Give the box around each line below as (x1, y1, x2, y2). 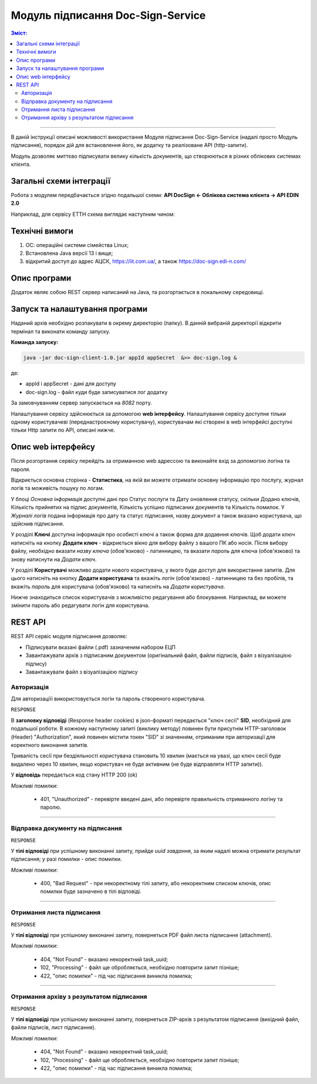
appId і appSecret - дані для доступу (25, 380, 117, 388)
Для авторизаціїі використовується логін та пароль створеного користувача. (11, 695, 205, 702)
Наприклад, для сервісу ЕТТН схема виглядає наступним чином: (11, 211, 176, 218)
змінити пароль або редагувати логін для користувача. (11, 602, 150, 609)
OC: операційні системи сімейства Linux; (25, 241, 129, 248)
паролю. (40, 803, 62, 811)
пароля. (11, 465, 31, 473)
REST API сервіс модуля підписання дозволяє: (11, 633, 127, 640)
